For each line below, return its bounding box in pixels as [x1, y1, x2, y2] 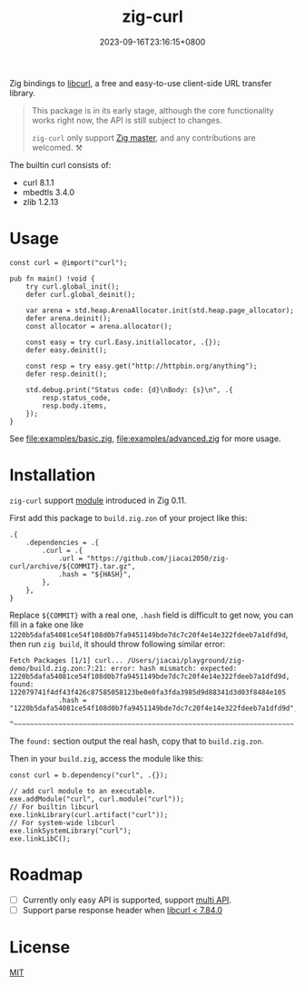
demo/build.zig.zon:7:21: [9, 664, 107, 673]
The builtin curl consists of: [9, 159, 112, 170]
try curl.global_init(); [25, 281, 120, 291]
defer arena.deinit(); [25, 313, 112, 323]
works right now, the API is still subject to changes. [31, 114, 222, 125]
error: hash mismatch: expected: [110, 664, 238, 673]
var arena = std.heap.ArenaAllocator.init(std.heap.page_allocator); [25, 306, 295, 315]
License [9, 937, 71, 958]
